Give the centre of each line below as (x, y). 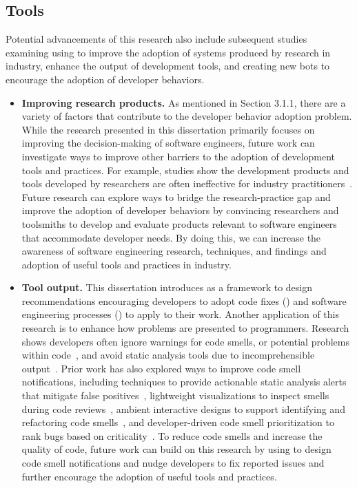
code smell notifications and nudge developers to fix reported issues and (173, 463)
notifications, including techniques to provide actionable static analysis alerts (184, 382)
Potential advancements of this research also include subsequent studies (156, 39)
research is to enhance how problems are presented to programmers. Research (185, 328)
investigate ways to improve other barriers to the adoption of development (178, 156)
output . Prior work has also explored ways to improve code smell (161, 368)
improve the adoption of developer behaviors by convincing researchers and (180, 210)
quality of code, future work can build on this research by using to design (176, 449)
